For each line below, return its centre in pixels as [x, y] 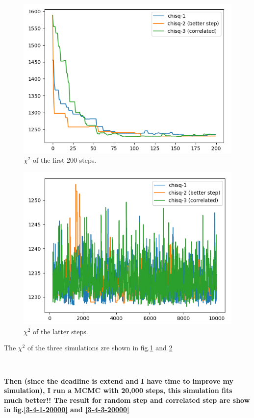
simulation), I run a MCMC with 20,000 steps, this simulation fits [118, 390]
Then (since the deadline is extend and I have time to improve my [119, 381]
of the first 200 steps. [65, 160]
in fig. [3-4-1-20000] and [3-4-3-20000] [67, 409]
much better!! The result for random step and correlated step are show [127, 400]
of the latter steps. [61, 331]
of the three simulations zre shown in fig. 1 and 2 [100, 348]
